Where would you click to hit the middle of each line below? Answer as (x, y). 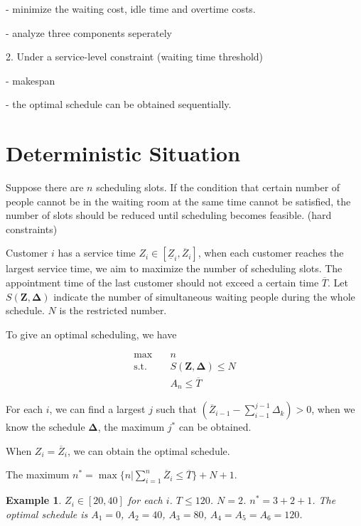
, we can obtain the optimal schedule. (149, 450)
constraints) (32, 229)
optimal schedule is (47, 514)
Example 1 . (34, 500)
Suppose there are (45, 187)
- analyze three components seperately (89, 32)
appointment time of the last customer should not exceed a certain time (162, 283)
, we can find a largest (97, 409)
